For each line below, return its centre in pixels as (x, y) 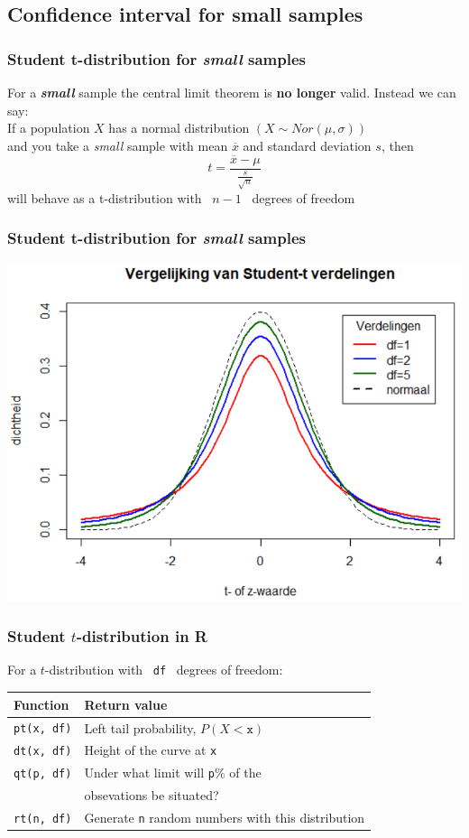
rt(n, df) (43, 819)
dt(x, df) (43, 752)
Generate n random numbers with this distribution (225, 818)
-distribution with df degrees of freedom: (164, 670)
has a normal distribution (179, 128)
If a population (49, 128)
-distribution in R (142, 636)
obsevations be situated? (152, 795)
